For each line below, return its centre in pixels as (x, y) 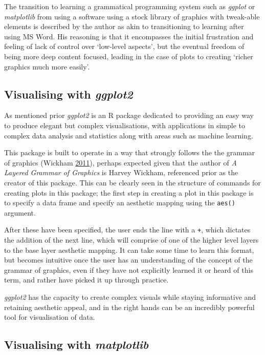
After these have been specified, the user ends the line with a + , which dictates (127, 230)
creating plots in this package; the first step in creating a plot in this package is (129, 192)
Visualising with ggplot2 (69, 94)
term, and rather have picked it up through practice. (86, 280)
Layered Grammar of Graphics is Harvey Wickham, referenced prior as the (121, 172)
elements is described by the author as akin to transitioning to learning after (124, 26)
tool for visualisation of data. (50, 317)
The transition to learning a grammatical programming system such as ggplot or (130, 6)
